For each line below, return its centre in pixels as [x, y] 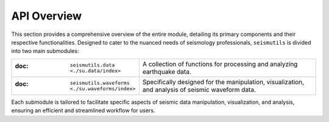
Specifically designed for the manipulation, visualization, [223, 82]
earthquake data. [167, 71]
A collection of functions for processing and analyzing [220, 64]
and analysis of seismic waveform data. [199, 90]
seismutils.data [92, 65]
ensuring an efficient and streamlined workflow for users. [83, 110]
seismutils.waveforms [100, 83]
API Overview [47, 16]
